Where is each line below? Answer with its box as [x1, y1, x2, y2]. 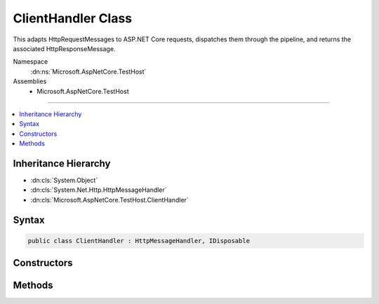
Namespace [13, 57, 48, 66]
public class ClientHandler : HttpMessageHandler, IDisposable [27, 237, 251, 244]
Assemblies [13, 77, 47, 85]
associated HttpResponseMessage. [13, 44, 116, 53]
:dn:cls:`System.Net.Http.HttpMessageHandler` [30, 186, 168, 194]
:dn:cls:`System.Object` [30, 176, 98, 184]
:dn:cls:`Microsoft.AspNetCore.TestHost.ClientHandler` [30, 195, 189, 204]
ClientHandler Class [13, 11, 133, 26]
